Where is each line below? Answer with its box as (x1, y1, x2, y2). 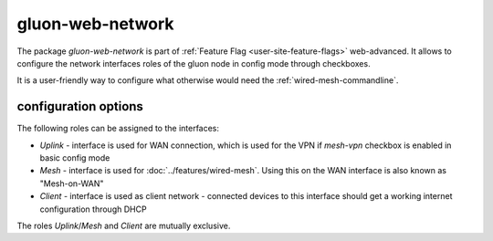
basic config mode (39, 152, 110, 163)
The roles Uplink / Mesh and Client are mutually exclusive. (16, 220, 231, 231)
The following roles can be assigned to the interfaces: (16, 123, 219, 134)
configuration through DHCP (39, 204, 147, 215)
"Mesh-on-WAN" (39, 178, 104, 189)
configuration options (16, 99, 143, 114)
